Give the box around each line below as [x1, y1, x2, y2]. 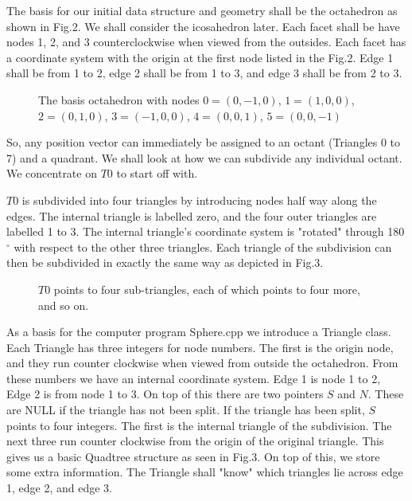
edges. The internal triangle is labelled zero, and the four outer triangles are [6, 207, 377, 224]
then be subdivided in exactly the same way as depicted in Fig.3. [6, 254, 324, 271]
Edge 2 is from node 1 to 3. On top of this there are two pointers [6, 386, 324, 402]
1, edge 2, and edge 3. [6, 479, 112, 496]
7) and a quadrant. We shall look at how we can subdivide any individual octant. [6, 149, 402, 166]
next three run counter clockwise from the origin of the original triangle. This [6, 433, 384, 449]
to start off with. [116, 165, 198, 182]
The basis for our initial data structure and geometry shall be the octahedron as [6, 2, 398, 18]
